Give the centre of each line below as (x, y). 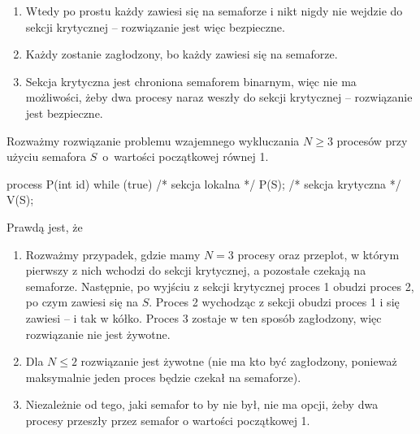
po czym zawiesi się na (82, 302)
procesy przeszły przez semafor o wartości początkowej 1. (168, 420)
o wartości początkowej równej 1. (186, 156)
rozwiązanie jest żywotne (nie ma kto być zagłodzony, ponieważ (239, 361)
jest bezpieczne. (64, 113)
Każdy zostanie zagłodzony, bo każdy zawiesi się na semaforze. (182, 54)
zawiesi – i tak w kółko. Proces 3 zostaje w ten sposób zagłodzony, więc (204, 317)
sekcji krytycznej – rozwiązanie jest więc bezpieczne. (155, 26)
